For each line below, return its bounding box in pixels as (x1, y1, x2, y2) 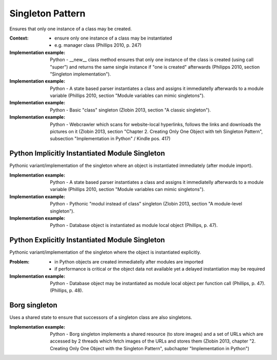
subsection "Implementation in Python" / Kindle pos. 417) (50, 136, 171, 142)
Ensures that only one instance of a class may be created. (9, 26, 132, 32)
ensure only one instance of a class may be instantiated (54, 35, 172, 41)
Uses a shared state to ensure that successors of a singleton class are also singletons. (9, 314, 192, 320)
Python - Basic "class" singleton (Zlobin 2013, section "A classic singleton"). (50, 107, 211, 113)
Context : (9, 35, 29, 41)
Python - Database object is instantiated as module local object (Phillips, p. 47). (50, 222, 218, 229)
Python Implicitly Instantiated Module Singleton (9, 149, 165, 158)
